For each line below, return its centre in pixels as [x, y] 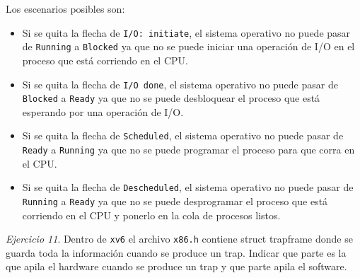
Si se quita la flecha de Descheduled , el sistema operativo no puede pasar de [188, 187]
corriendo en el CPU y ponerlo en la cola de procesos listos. [151, 215]
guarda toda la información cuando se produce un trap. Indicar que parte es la [176, 252]
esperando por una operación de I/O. [103, 111]
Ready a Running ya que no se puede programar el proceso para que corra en [188, 150]
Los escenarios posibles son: [65, 8]
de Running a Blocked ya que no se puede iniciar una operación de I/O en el [188, 46]
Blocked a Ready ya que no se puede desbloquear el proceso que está [171, 98]
